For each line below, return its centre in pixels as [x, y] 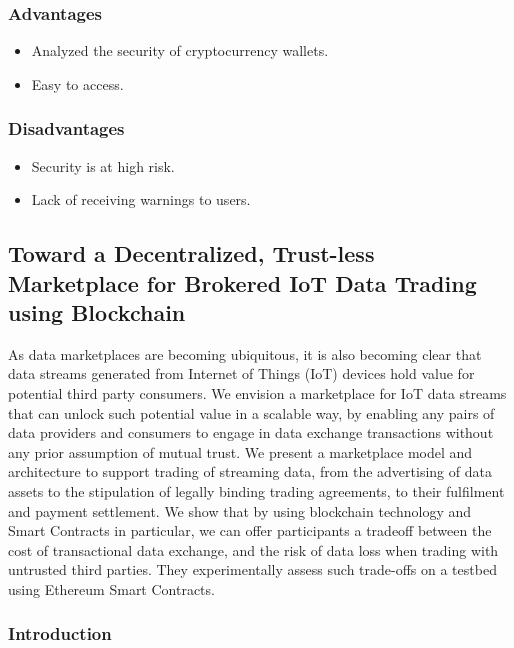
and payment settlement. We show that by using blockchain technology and [240, 510]
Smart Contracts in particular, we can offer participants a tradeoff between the [250, 530]
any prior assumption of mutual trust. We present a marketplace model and [240, 451]
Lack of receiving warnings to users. [141, 199]
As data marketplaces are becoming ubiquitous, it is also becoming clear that [245, 353]
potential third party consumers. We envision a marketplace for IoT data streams [257, 392]
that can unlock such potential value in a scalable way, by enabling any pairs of [251, 412]
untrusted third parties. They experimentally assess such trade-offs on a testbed [252, 569]
